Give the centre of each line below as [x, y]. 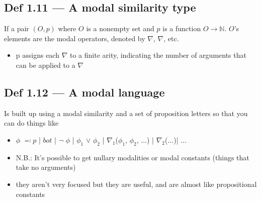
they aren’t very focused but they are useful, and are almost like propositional [136, 184]
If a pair [17, 28]
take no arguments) [46, 167]
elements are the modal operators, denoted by [75, 38]
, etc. [171, 38]
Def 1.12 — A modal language [84, 92]
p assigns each [37, 55]
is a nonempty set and [120, 28]
